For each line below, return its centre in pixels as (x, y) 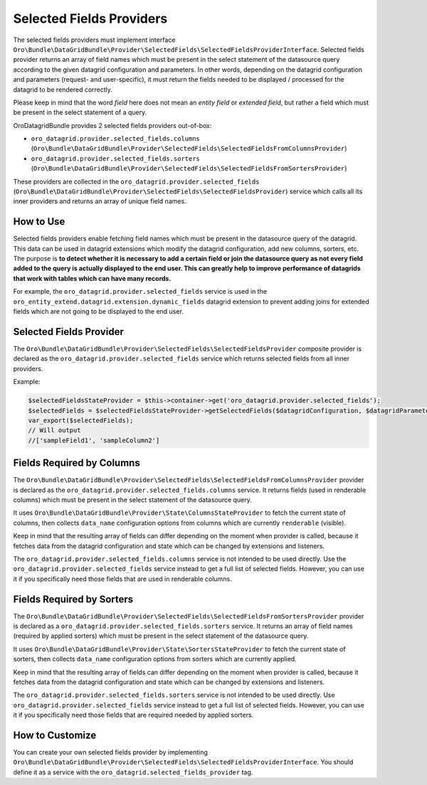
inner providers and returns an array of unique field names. (100, 201)
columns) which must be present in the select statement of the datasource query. (132, 500)
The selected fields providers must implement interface (94, 40)
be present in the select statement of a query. (80, 112)
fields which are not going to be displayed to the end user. (99, 311)
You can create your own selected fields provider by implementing (110, 752)
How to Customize (55, 735)
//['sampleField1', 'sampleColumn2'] (94, 440)
